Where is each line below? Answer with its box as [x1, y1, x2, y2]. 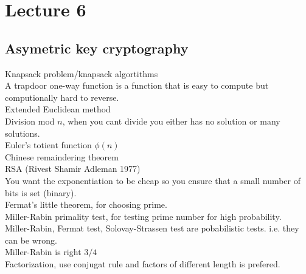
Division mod [5, 114, 55, 127]
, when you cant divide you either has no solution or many [62, 114, 280, 127]
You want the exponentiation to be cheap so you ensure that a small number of [5, 174, 301, 187]
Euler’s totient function [5, 139, 92, 151]
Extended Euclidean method [5, 103, 111, 115]
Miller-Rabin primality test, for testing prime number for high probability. [5, 210, 282, 222]
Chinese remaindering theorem [5, 150, 119, 163]
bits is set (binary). [5, 186, 77, 199]
